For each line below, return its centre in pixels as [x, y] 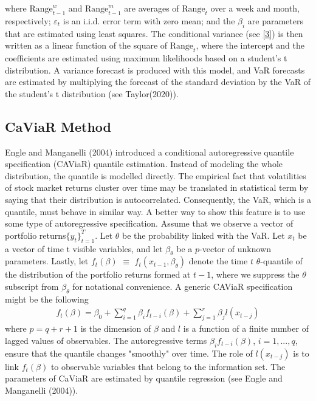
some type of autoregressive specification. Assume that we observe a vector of [149, 223]
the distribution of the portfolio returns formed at [98, 274]
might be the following [47, 299]
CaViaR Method [58, 126]
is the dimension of [116, 328]
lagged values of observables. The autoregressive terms [106, 340]
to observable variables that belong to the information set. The [168, 366]
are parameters [275, 20]
